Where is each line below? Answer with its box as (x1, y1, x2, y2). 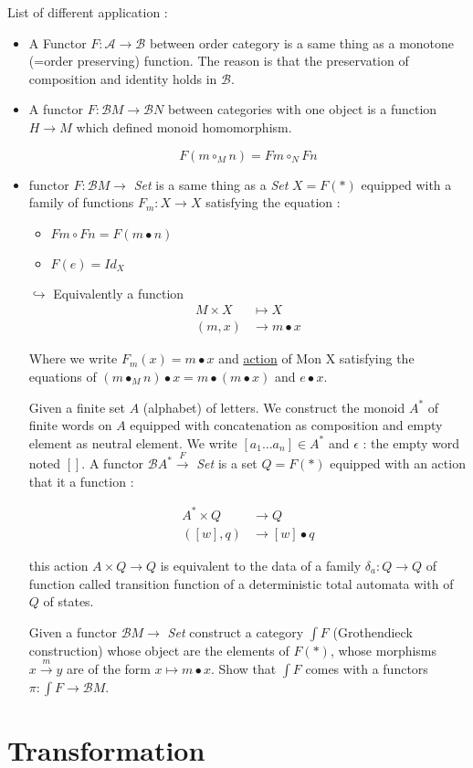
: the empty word (363, 433, 459, 452)
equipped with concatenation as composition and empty (130, 416, 443, 435)
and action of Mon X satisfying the (218, 349, 415, 368)
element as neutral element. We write (28, 433, 237, 452)
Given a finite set (28, 397, 125, 416)
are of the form (67, 659, 151, 679)
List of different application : (7, 3, 168, 21)
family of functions (28, 193, 134, 212)
